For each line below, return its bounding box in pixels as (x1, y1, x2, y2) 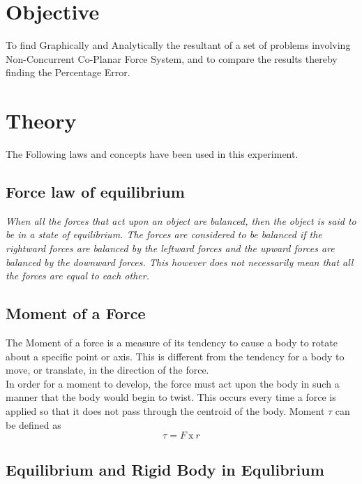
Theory (6, 106, 77, 135)
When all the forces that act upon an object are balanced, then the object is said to (6, 213, 356, 228)
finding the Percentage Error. (6, 65, 130, 80)
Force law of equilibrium (6, 181, 185, 203)
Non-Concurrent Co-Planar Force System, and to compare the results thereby (6, 51, 338, 66)
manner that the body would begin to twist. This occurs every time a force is (6, 390, 336, 404)
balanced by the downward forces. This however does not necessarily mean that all (6, 254, 354, 269)
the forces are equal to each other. (6, 268, 149, 283)
